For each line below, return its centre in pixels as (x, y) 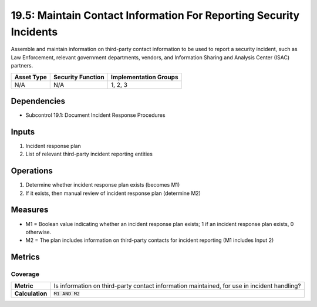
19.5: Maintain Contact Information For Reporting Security (155, 15)
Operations (32, 171)
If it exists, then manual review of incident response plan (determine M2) (113, 193)
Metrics (26, 257)
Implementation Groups (144, 77)
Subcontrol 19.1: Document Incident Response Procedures (95, 115)
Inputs (23, 132)
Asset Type (31, 77)
